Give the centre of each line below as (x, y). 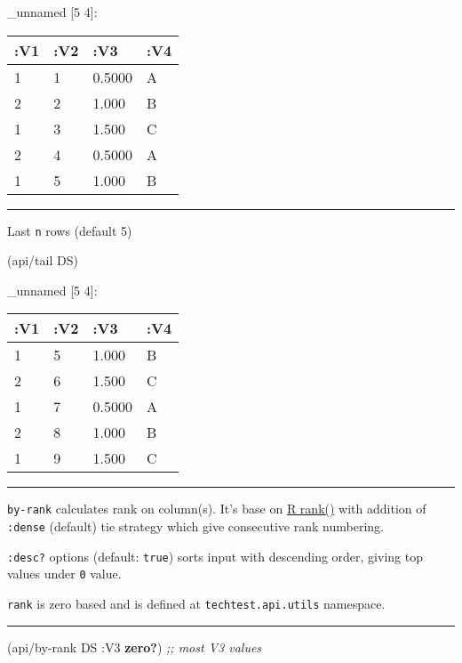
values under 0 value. (64, 574)
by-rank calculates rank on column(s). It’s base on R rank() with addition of (217, 509)
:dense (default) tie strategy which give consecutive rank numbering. (195, 526)
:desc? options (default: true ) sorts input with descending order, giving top (215, 556)
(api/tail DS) (43, 260)
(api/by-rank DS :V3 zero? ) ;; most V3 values (135, 647)
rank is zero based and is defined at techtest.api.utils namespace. (196, 604)
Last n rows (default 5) (70, 230)
